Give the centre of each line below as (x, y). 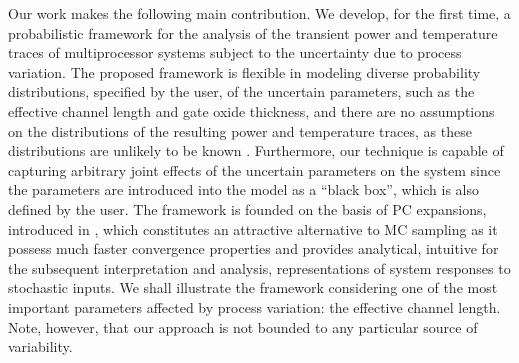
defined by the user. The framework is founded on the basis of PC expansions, (247, 208)
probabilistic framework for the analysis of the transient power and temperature (253, 32)
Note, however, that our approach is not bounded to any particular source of (243, 326)
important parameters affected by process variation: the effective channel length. (254, 306)
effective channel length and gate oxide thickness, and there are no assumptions (251, 110)
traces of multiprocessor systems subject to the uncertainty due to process (235, 52)
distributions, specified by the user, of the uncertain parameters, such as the (241, 91)
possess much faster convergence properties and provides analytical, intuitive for (253, 248)
